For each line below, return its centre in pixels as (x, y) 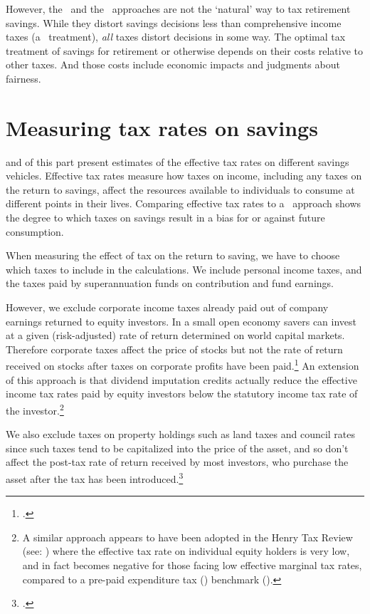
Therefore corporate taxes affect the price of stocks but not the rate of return (174, 349)
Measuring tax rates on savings (162, 127)
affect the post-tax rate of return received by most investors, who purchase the (177, 462)
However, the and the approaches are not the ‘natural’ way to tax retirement (178, 9)
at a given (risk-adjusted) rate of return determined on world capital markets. (175, 335)
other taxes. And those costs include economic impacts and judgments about (173, 64)
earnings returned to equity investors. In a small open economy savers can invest (181, 321)
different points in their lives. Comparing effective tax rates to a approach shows (184, 203)
